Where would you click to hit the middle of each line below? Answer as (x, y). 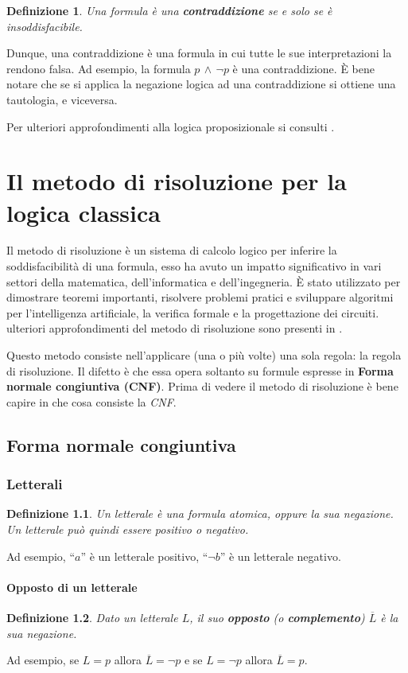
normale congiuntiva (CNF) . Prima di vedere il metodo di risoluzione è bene (202, 386)
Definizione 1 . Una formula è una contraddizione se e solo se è (169, 10)
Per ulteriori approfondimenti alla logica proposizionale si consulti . (171, 126)
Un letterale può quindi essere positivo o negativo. (128, 529)
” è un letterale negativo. (280, 556)
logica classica (84, 212)
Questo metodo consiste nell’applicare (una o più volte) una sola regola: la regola (204, 355)
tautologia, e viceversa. (62, 99)
